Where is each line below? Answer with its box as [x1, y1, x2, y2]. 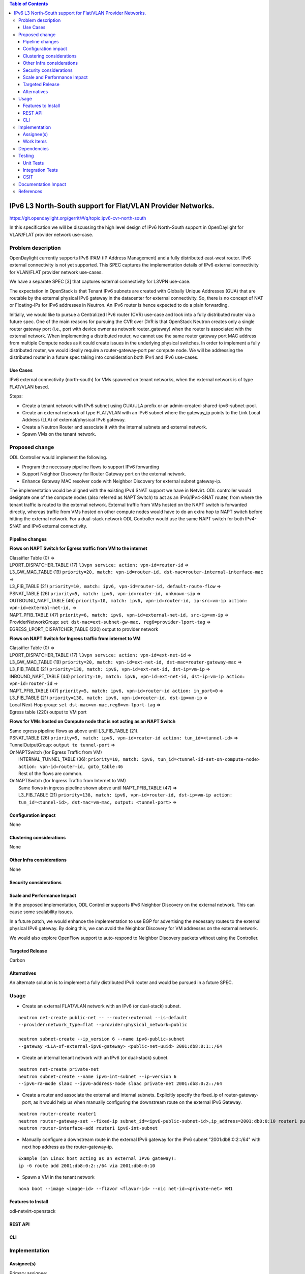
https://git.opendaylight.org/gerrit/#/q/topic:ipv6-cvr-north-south [9, 215, 146, 221]
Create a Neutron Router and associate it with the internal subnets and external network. [22, 423, 207, 430]
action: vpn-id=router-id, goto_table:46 [18, 763, 123, 769]
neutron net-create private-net [18, 1067, 99, 1072]
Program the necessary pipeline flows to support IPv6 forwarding [22, 464, 160, 470]
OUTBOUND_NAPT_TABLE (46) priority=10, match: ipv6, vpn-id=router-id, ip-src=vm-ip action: [9, 597, 248, 603]
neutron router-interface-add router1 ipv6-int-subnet [18, 1125, 158, 1131]
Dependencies [18, 145, 49, 151]
